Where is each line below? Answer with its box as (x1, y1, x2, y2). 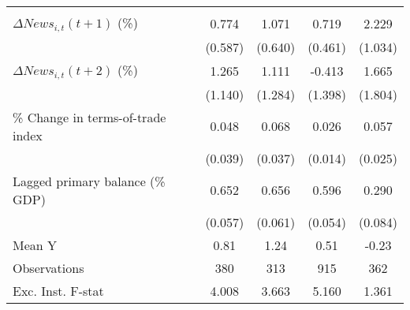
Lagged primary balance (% (13, 171, 166, 190)
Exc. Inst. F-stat (13, 281, 104, 300)
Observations (13, 258, 84, 277)
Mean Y (13, 235, 58, 254)
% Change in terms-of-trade (13, 107, 166, 126)
